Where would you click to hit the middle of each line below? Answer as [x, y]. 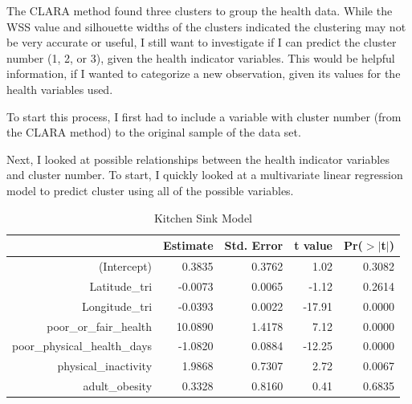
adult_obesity [118, 386]
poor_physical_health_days [82, 346]
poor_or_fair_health [100, 326]
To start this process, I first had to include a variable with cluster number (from [204, 116]
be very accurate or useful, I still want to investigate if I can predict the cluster [202, 42]
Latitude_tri [121, 286]
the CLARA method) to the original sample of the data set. [154, 132]
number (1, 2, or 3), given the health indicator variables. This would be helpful [201, 57]
